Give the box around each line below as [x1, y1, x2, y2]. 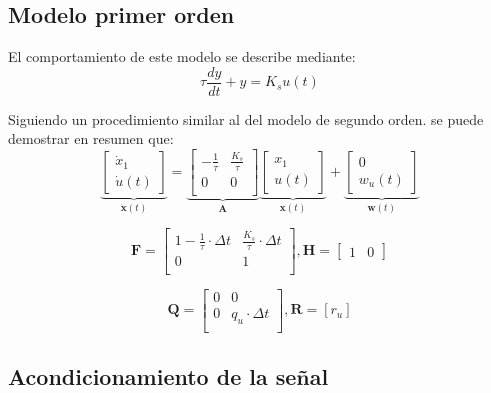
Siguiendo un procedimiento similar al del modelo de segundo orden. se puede [8, 108, 484, 129]
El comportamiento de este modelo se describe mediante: [8, 46, 356, 67]
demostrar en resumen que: [8, 128, 174, 149]
